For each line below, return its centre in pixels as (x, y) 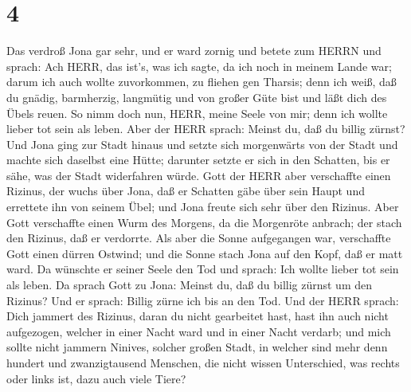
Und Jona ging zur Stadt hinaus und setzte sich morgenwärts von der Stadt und (202, 144)
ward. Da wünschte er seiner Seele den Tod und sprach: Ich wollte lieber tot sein (203, 269)
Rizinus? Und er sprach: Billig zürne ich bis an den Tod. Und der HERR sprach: (203, 300)
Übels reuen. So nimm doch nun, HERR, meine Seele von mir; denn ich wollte (197, 113)
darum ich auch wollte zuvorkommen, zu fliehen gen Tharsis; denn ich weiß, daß (202, 82)
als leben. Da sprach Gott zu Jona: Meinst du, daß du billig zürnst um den (190, 285)
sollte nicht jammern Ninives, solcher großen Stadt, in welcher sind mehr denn (197, 347)
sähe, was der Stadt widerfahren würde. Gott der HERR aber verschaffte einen (199, 175)
